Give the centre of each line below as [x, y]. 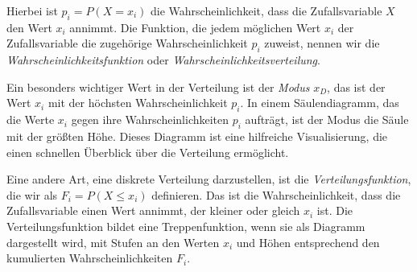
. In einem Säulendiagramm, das [320, 103]
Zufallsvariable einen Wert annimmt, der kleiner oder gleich [153, 210]
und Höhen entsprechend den [308, 242]
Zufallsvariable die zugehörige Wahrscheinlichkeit [127, 43]
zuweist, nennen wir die [322, 43]
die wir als [32, 194]
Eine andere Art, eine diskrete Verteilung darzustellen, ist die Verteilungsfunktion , [209, 179]
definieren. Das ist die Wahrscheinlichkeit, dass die [276, 194]
